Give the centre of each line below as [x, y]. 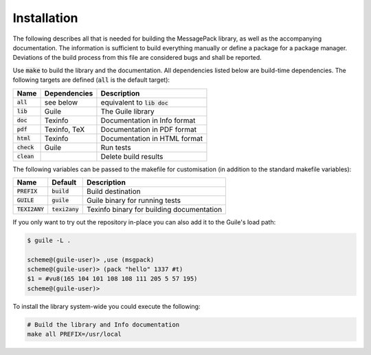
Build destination [113, 191]
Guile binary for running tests [134, 200]
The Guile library [127, 111]
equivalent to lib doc [134, 102]
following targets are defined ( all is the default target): [91, 80]
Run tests [116, 147]
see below [61, 102]
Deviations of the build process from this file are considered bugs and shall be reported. [137, 58]
